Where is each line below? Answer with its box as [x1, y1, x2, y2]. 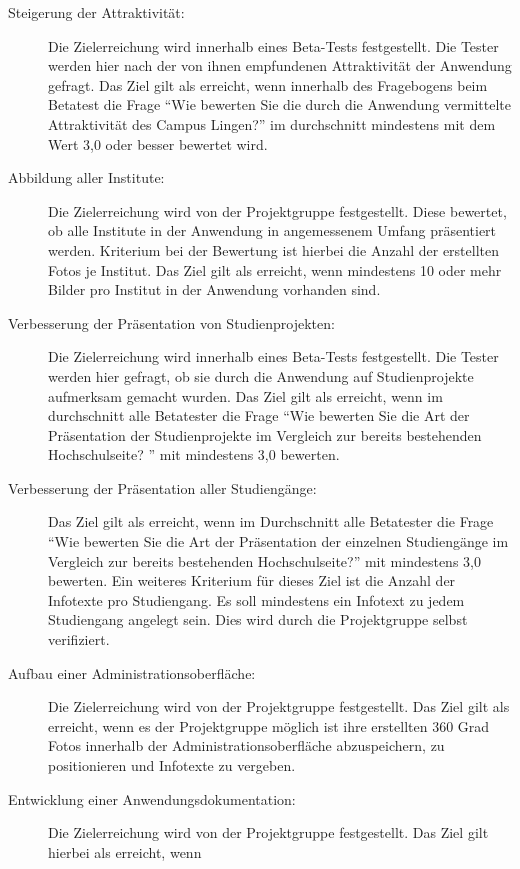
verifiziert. [48, 629, 110, 650]
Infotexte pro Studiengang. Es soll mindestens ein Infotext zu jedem [48, 589, 465, 610]
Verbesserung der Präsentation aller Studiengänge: [8, 477, 317, 498]
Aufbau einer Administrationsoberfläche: [8, 662, 256, 683]
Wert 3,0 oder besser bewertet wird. [48, 133, 268, 154]
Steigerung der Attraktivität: [8, 2, 185, 22]
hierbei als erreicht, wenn [48, 841, 202, 862]
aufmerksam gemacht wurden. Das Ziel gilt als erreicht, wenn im [48, 385, 443, 406]
